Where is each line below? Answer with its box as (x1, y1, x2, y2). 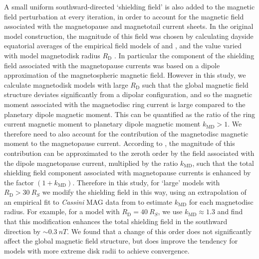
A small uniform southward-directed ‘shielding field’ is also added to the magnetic (4, 1, 255, 11)
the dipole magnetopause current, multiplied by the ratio (4, 157, 178, 168)
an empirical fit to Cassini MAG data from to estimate (4, 196, 173, 207)
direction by (4, 226, 41, 236)
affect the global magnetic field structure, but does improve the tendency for (4, 236, 238, 246)
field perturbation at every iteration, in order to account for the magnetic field (4, 11, 244, 21)
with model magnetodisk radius (4, 50, 100, 60)
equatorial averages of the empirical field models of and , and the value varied (4, 40, 242, 51)
